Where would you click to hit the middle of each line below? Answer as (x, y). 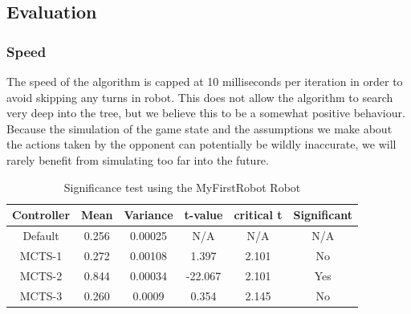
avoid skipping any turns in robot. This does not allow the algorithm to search (200, 97)
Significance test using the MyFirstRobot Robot (182, 187)
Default (41, 235)
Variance (149, 215)
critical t (258, 215)
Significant (323, 215)
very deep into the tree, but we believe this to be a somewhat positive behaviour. (206, 113)
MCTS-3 (41, 295)
